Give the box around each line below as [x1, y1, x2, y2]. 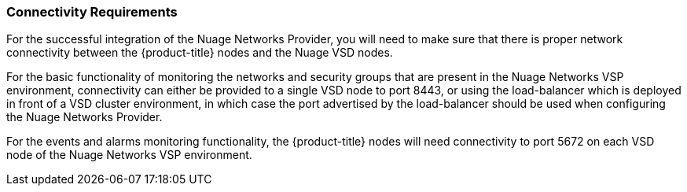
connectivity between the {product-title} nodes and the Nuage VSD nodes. [6, 46, 393, 60]
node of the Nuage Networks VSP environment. [6, 148, 252, 162]
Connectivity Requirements [6, 4, 178, 20]
